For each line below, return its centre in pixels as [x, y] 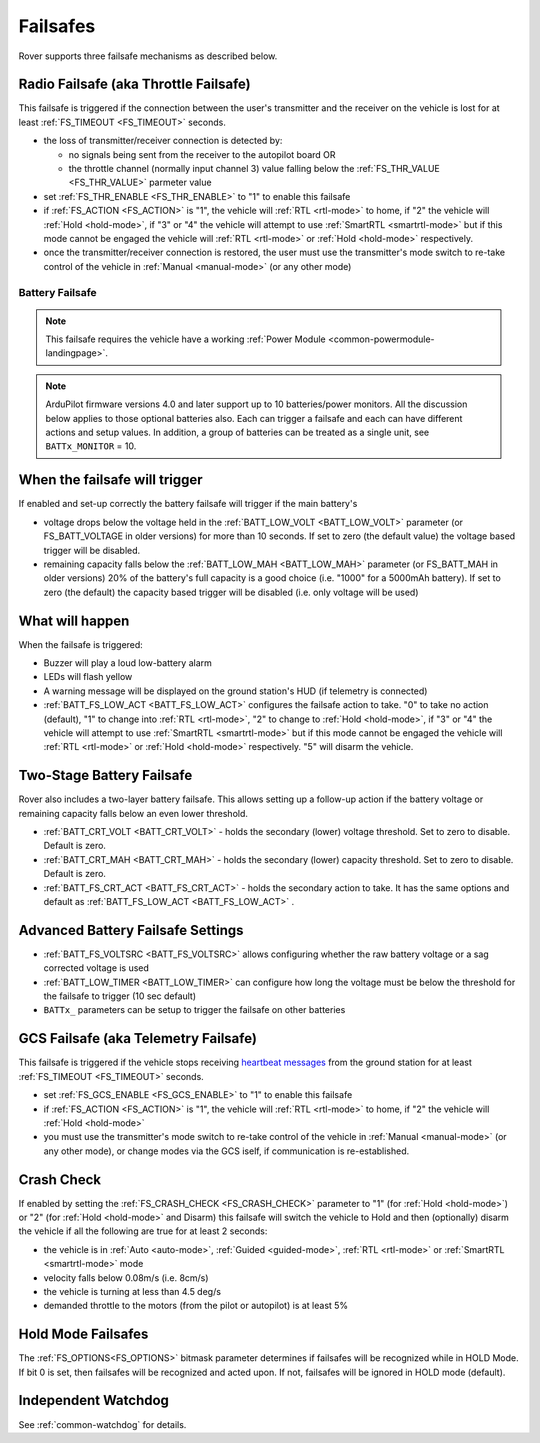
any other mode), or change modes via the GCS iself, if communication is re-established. [226, 1151]
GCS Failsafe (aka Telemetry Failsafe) [137, 1038]
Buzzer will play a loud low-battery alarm [127, 662]
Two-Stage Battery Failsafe [105, 775]
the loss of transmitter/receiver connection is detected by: [163, 141]
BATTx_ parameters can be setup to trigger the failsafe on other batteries [194, 1010]
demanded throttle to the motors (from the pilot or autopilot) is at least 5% [196, 1306]
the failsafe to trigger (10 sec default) [120, 996]
